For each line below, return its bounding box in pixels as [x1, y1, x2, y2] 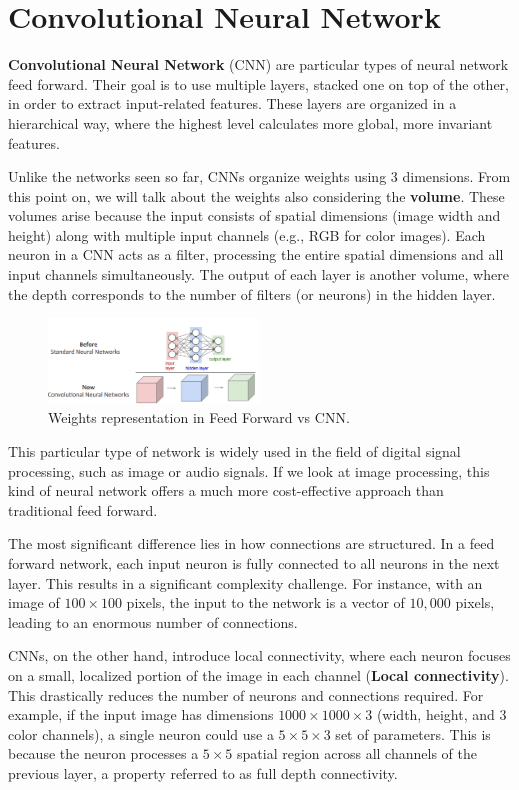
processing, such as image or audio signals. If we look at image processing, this [8, 460, 490, 481]
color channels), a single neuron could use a [8, 723, 274, 744]
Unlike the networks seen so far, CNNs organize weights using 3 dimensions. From [8, 166, 511, 187]
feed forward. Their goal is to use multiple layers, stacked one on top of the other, [8, 73, 509, 94]
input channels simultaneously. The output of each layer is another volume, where [8, 264, 509, 285]
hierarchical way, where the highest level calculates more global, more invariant [8, 112, 493, 133]
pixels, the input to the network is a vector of [126, 592, 405, 613]
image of [8, 592, 60, 613]
